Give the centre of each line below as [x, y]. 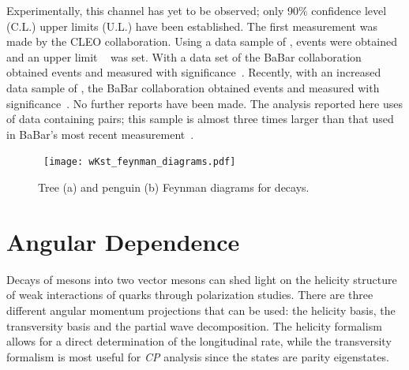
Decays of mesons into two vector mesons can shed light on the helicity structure [202, 279]
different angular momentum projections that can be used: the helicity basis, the [201, 310]
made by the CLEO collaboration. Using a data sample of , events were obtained [202, 41]
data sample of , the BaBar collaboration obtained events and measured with [193, 87]
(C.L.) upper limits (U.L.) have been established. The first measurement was [192, 26]
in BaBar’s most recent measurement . [100, 134]
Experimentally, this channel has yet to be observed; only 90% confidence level [197, 10]
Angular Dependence [123, 241]
